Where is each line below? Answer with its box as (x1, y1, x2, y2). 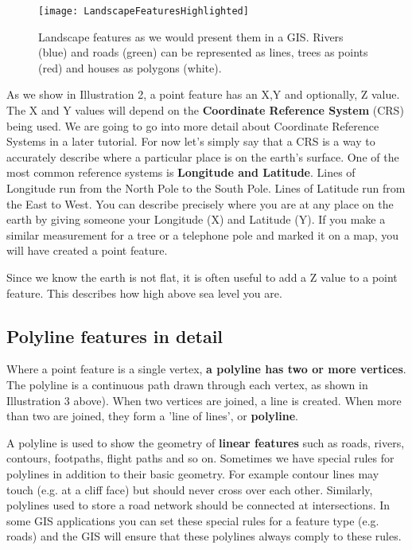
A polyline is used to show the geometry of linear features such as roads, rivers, (6, 434, 405, 451)
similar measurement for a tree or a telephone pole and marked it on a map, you (6, 226, 399, 243)
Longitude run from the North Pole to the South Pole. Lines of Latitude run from (6, 180, 406, 196)
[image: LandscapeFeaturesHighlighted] (38, 6, 249, 17)
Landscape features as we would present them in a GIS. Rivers (38, 28, 344, 45)
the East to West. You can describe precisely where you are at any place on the (6, 195, 394, 212)
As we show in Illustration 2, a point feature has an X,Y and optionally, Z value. (6, 86, 400, 103)
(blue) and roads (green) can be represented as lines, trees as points (38, 44, 368, 60)
